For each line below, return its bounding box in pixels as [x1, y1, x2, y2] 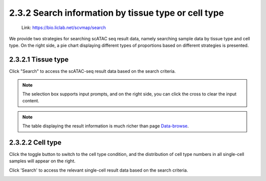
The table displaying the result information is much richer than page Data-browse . [22, 123, 189, 129]
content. [22, 98, 39, 104]
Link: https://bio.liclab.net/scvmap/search [21, 25, 106, 30]
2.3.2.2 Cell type [9, 138, 62, 147]
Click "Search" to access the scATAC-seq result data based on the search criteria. [9, 68, 176, 74]
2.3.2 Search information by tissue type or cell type [9, 7, 224, 18]
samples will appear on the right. [9, 158, 76, 164]
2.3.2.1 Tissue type [9, 56, 69, 64]
